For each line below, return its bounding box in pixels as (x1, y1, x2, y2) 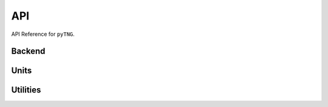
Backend (11, 46, 46, 57)
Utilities (11, 85, 41, 95)
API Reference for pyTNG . (11, 30, 75, 38)
